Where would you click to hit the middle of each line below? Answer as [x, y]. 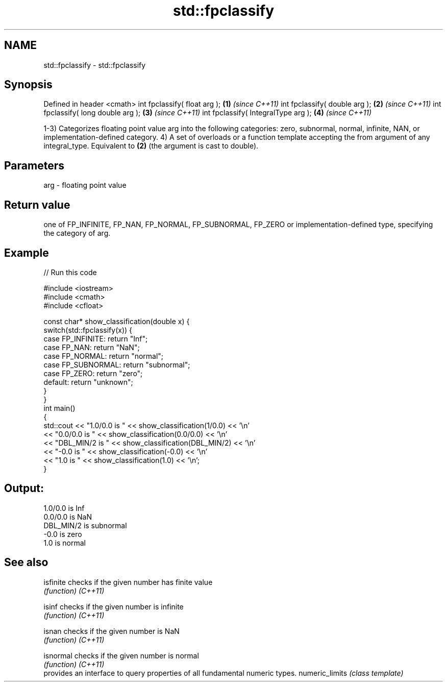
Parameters [34, 165]
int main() [59, 408]
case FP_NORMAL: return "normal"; [104, 356]
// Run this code [70, 272]
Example [27, 253]
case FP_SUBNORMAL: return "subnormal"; [117, 364]
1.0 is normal [65, 543]
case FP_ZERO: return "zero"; [93, 373]
